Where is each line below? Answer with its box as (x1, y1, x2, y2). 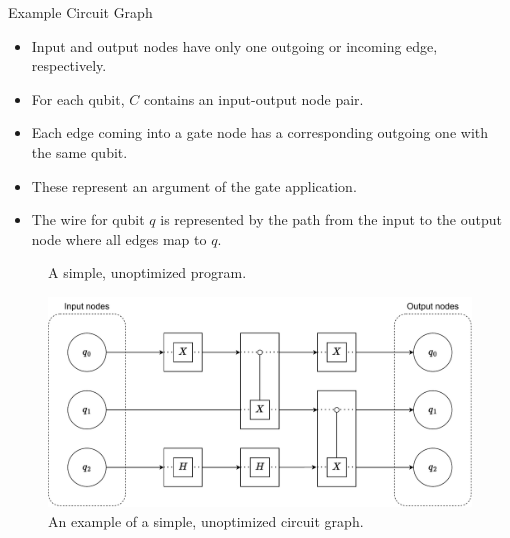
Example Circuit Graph (8, 2, 153, 22)
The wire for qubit (31, 209, 145, 230)
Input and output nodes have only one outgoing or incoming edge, (31, 35, 438, 56)
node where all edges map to (31, 228, 207, 249)
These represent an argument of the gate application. (31, 175, 357, 196)
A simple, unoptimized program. (48, 262, 247, 283)
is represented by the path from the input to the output (160, 209, 502, 230)
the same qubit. (31, 141, 128, 162)
